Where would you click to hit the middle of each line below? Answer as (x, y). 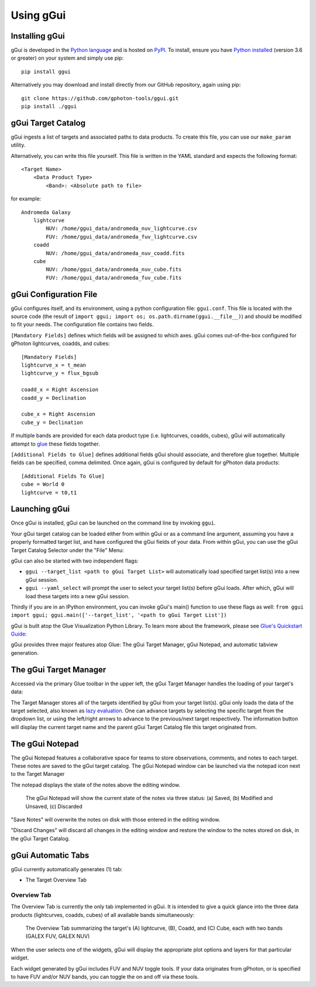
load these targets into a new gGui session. (78, 596)
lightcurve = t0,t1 (49, 492)
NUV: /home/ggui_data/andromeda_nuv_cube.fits (114, 270)
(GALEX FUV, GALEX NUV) (58, 936)
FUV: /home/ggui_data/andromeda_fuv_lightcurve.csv (121, 237)
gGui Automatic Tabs (50, 855)
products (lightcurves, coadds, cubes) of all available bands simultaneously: (103, 914)
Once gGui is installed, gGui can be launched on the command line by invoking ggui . (113, 523)
